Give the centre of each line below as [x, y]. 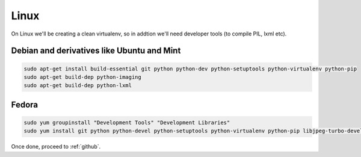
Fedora [25, 104]
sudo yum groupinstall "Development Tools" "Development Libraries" [127, 122]
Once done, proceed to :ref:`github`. [56, 147]
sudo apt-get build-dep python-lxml [78, 85]
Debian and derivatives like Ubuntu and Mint [96, 51]
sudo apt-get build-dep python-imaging [82, 77]
